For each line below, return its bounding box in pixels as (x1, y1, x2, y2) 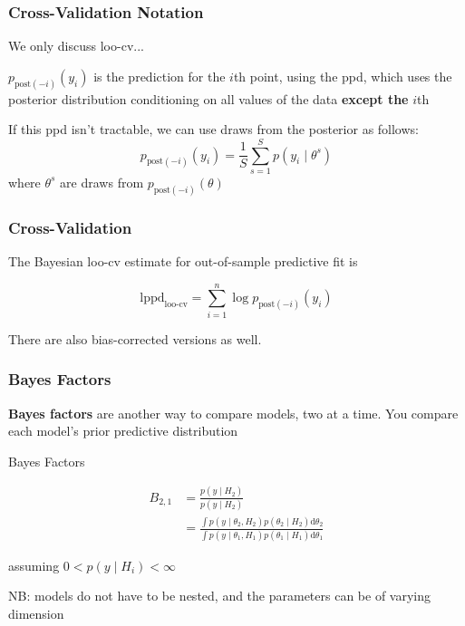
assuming (8, 555, 60, 574)
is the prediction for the (93, 66, 226, 85)
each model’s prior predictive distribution (8, 421, 238, 440)
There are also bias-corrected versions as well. (8, 329, 262, 348)
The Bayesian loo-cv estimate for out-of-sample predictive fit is (8, 252, 358, 271)
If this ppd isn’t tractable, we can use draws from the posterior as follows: (8, 120, 419, 139)
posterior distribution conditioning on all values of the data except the (8, 89, 409, 108)
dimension (8, 603, 64, 622)
